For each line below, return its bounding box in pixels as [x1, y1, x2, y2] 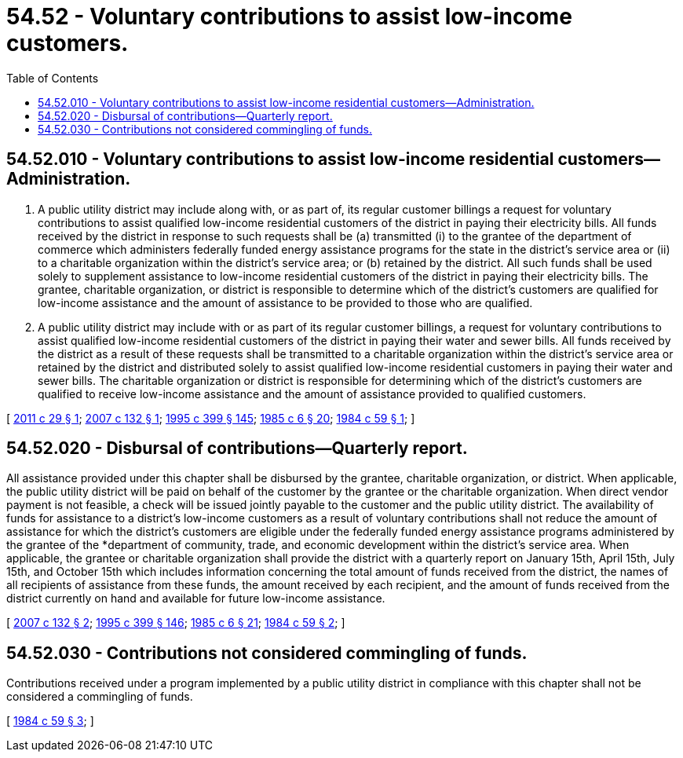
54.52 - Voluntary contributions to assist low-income [6, 3, 572, 30]
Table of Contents [6, 71, 99, 85]
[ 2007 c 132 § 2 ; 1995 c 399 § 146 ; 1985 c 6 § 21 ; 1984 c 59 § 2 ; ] [6, 616, 345, 630]
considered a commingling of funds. [6, 690, 193, 704]
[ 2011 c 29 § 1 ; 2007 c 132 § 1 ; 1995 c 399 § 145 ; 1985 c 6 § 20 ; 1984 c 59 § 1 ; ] [6, 411, 415, 425]
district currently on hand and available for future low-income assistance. [6, 591, 385, 606]
